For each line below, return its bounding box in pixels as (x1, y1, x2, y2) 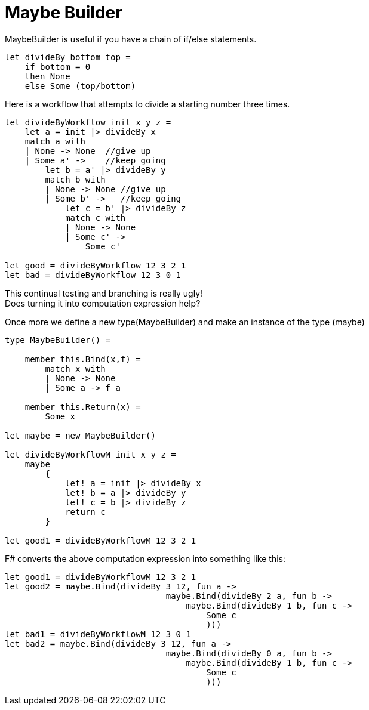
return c (65, 507, 106, 517)
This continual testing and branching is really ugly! (5, 288, 203, 298)
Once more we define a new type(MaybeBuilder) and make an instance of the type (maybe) (5, 316, 365, 327)
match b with (45, 174, 106, 184)
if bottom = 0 (24, 61, 91, 72)
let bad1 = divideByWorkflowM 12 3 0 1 (5, 629, 191, 639)
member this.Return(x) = (24, 402, 141, 412)
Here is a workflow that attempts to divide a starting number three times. (5, 98, 290, 109)
